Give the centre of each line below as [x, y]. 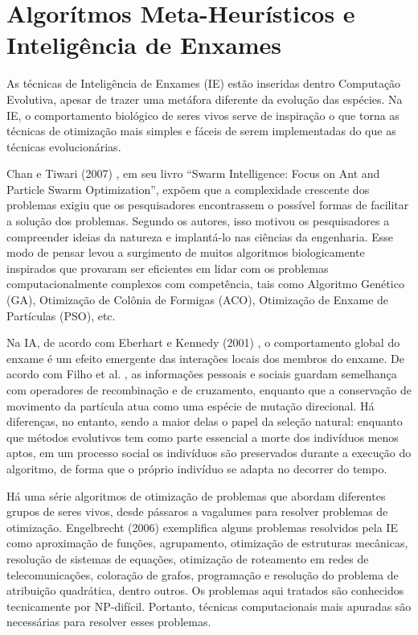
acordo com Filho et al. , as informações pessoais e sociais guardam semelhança [202, 374]
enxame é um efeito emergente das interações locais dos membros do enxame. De [205, 358]
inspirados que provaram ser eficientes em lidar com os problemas [168, 268]
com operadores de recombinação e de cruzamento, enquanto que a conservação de [209, 390]
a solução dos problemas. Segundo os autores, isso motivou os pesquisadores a [198, 221]
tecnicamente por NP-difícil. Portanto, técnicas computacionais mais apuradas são [209, 606]
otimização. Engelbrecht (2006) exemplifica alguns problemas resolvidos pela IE [202, 527]
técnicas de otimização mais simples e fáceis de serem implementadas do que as [201, 131]
